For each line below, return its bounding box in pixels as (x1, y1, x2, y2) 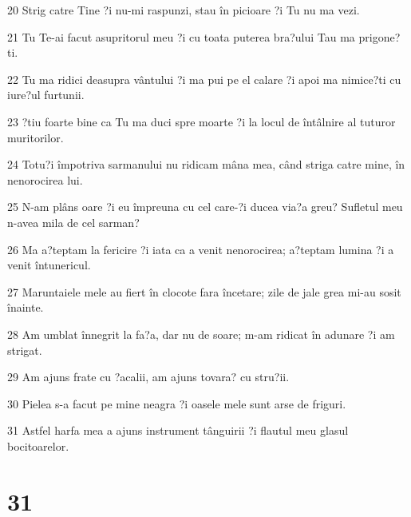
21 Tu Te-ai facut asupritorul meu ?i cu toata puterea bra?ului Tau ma (7, 28, 355, 45)
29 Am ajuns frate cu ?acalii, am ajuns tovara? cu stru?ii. (7, 368, 290, 385)
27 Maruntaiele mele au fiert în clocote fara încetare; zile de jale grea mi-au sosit (7, 283, 401, 300)
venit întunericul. (7, 257, 91, 273)
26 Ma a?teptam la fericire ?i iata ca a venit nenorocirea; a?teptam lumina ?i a (7, 241, 394, 257)
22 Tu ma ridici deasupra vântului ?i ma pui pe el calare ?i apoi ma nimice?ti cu (7, 70, 401, 87)
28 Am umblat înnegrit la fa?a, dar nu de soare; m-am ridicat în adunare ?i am (7, 325, 395, 342)
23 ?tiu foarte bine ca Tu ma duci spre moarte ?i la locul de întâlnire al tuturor (7, 113, 396, 129)
